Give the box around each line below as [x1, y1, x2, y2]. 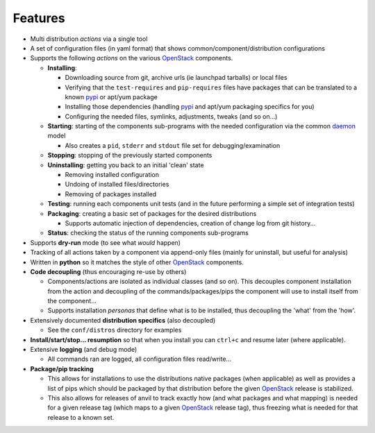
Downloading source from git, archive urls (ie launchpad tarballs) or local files [65, 74, 287, 82]
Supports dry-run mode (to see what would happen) [30, 238, 181, 246]
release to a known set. [47, 413, 115, 421]
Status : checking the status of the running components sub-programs [47, 229, 249, 237]
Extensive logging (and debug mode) [30, 346, 137, 354]
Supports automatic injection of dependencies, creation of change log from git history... [65, 219, 316, 227]
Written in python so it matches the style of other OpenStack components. [30, 257, 244, 266]
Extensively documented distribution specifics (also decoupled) [30, 316, 216, 324]
